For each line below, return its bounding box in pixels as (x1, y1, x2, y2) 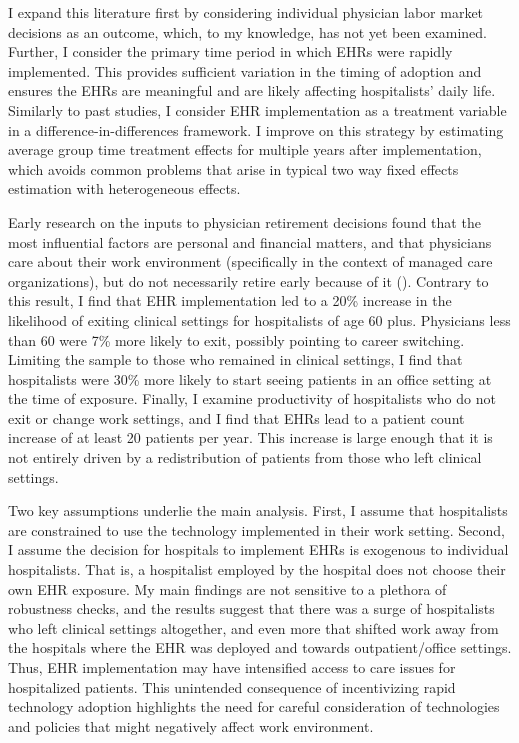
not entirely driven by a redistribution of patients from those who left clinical (8, 447, 482, 468)
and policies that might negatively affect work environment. (8, 715, 374, 736)
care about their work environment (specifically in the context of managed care (8, 251, 493, 272)
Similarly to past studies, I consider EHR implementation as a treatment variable (8, 99, 507, 120)
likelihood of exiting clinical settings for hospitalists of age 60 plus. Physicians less (8, 309, 511, 330)
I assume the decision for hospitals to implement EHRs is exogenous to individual (8, 539, 509, 560)
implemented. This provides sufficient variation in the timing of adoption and (8, 60, 482, 81)
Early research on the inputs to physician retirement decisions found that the (8, 211, 481, 232)
